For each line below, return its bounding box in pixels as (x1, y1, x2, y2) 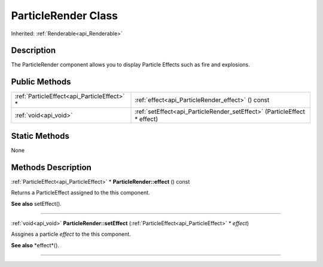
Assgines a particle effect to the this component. (11, 230, 131, 238)
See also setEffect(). (11, 200, 62, 207)
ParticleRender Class (11, 9, 118, 22)
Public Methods (11, 77, 71, 87)
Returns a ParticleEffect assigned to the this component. (11, 189, 150, 196)
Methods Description (11, 162, 92, 172)
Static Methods (11, 131, 70, 141)
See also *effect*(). (11, 241, 60, 248)
